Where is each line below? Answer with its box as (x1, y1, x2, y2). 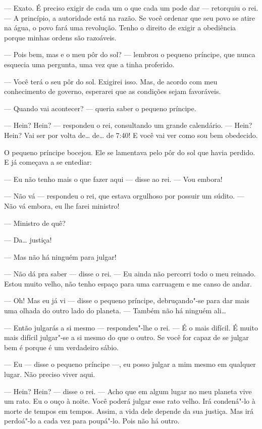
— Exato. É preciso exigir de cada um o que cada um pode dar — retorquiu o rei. (4, 3, 258, 13)
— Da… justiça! (4, 234, 52, 245)
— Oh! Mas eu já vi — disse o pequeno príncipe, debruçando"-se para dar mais (4, 295, 249, 306)
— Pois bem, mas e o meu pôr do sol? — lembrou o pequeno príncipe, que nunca (4, 49, 255, 60)
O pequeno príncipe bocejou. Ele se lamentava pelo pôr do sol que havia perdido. (4, 147, 255, 157)
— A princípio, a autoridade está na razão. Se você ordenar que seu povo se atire (4, 12, 255, 23)
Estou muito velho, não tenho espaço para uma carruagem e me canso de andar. (4, 278, 252, 289)
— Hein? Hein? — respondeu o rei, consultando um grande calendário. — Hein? (4, 120, 252, 130)
